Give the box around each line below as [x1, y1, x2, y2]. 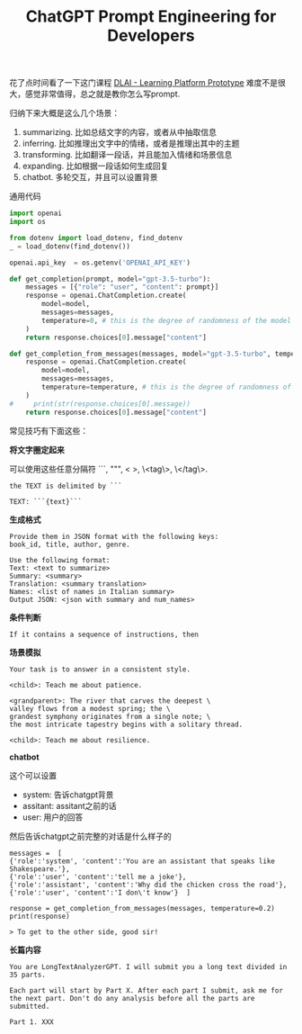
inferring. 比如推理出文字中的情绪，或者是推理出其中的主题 [22, 138, 240, 149]
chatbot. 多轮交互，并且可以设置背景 [22, 172, 159, 183]
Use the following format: [9, 555, 111, 564]
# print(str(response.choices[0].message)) [9, 399, 191, 409]
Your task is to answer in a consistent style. [9, 664, 191, 674]
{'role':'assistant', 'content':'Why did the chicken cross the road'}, [9, 880, 288, 889]
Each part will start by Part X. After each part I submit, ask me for [9, 985, 283, 995]
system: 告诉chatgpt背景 [22, 789, 114, 800]
